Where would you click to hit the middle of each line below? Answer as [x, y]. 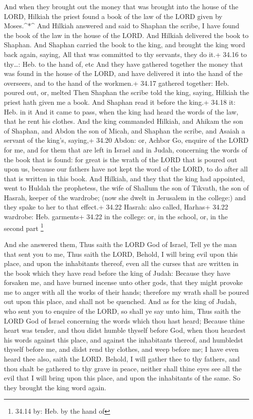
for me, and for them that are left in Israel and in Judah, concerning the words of [126, 149]
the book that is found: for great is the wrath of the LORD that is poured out [121, 159]
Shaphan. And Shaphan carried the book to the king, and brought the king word [125, 45]
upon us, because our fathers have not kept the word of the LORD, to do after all [126, 169]
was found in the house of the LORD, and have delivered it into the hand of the [123, 73]
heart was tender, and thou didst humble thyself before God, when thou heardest [125, 330]
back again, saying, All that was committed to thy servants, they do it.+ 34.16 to [126, 54]
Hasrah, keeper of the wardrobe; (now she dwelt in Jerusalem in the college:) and [125, 197]
